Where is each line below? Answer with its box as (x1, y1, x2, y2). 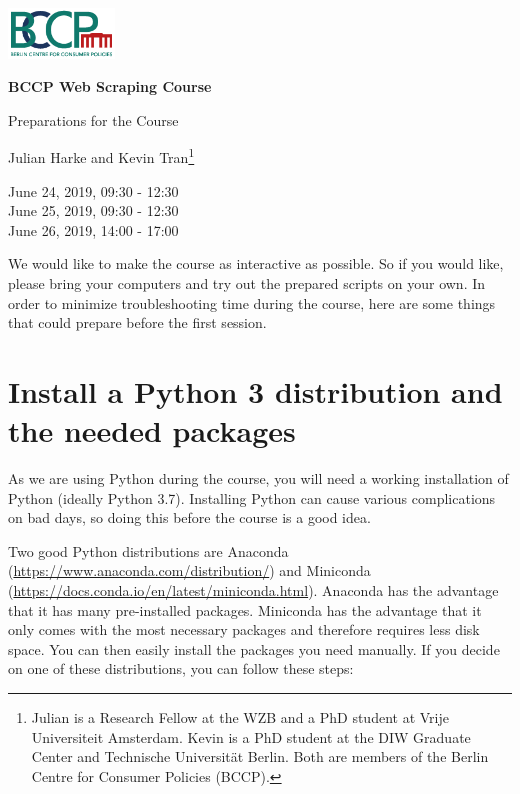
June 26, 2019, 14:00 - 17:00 (8, 219, 179, 240)
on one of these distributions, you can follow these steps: (8, 658, 354, 679)
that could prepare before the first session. (8, 312, 267, 333)
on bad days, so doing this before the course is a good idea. (8, 507, 371, 528)
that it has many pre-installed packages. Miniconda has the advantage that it (8, 599, 482, 620)
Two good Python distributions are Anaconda (8, 540, 289, 561)
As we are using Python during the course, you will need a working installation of (8, 468, 509, 489)
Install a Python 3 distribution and (8, 370, 503, 411)
